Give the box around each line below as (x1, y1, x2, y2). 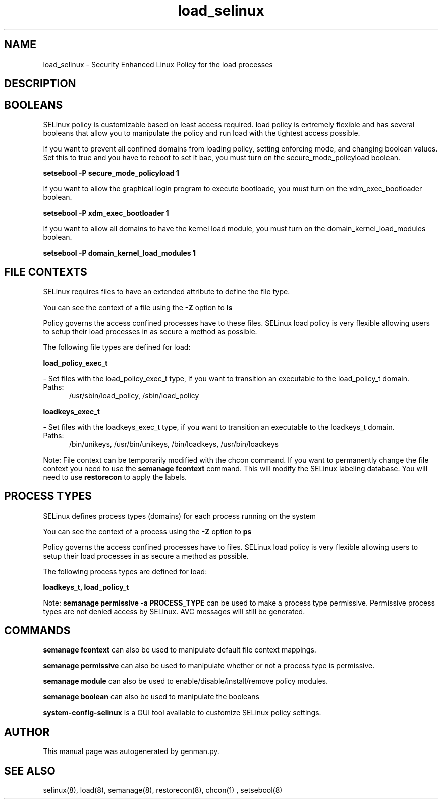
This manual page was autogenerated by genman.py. (43, 747, 219, 756)
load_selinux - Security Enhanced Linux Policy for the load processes (43, 60, 273, 69)
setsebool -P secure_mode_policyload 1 (43, 168, 179, 177)
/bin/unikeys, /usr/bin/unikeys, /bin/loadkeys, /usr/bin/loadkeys (69, 439, 279, 448)
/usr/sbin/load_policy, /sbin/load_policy (69, 391, 199, 400)
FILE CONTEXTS (4, 266, 87, 279)
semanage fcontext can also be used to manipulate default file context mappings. (43, 645, 316, 655)
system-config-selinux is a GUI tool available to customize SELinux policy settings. (43, 708, 321, 717)
